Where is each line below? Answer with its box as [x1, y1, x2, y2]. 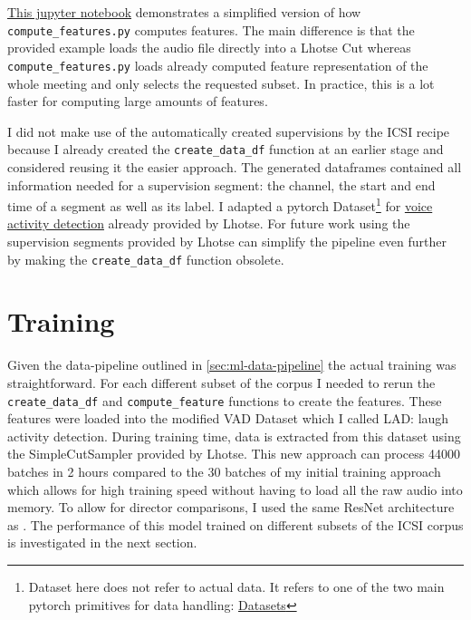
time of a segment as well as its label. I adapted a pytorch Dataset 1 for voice [7, 194, 433, 215]
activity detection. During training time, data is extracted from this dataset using [7, 426, 461, 445]
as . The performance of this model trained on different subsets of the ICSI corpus [7, 515, 464, 534]
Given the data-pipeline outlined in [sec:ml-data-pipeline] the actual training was [7, 355, 457, 374]
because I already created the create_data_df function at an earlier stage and [7, 140, 444, 159]
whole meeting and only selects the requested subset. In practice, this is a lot [7, 73, 435, 92]
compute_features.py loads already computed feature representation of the [7, 55, 428, 74]
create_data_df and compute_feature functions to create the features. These [7, 391, 442, 410]
